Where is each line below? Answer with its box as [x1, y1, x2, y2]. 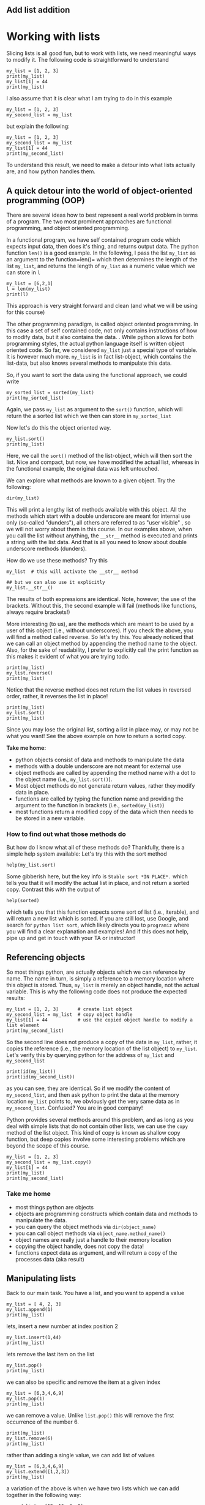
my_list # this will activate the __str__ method [6, 569, 138, 575]
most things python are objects [15, 1203, 94, 1211]
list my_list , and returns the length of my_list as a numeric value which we [6, 263, 196, 270]
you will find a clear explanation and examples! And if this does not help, [6, 928, 189, 935]
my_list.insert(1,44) [6, 1334, 62, 1341]
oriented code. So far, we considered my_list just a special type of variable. [6, 346, 198, 354]
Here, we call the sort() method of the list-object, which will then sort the [6, 452, 193, 460]
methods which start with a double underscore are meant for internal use [6, 512, 191, 520]
